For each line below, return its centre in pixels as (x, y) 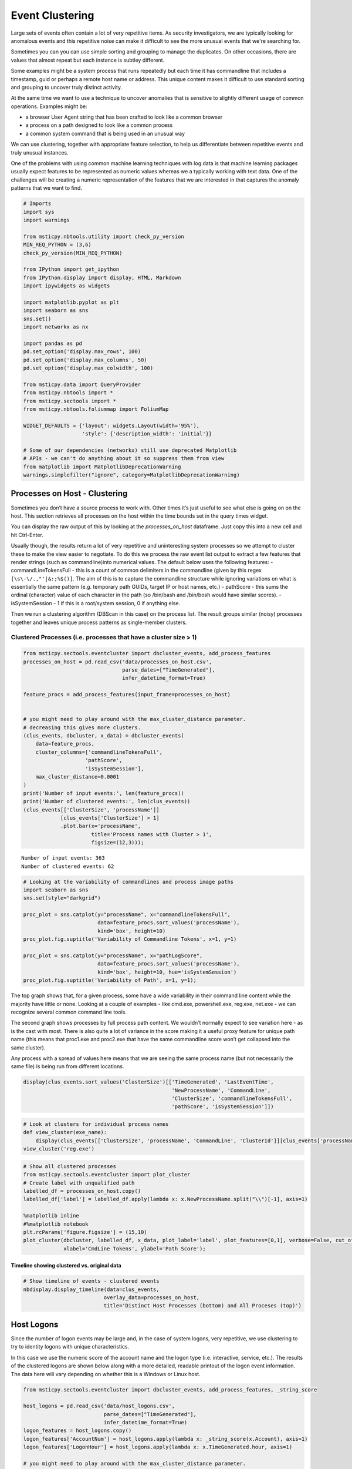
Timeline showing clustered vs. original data (66, 1266)
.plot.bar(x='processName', (100, 826)
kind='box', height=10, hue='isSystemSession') (167, 972)
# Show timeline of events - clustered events (91, 1281)
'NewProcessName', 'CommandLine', (221, 1090)
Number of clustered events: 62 (68, 866)
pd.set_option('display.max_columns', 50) (85, 360)
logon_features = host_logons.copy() (77, 1431)
